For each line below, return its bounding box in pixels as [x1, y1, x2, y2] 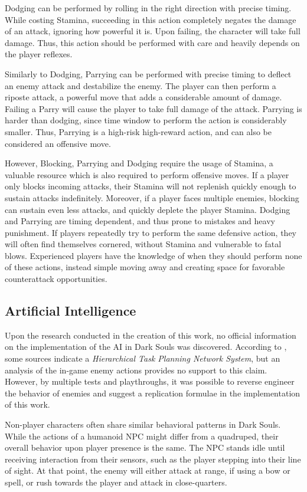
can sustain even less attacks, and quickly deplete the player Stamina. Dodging [5, 203, 290, 215]
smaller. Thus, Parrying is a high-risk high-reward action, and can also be [5, 125, 272, 137]
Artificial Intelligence [5, 301, 136, 320]
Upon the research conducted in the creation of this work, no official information [5, 329, 296, 341]
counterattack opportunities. [5, 273, 107, 285]
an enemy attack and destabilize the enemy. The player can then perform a [5, 79, 276, 91]
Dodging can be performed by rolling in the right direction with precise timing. [5, 2, 292, 14]
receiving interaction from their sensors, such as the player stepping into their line [5, 452, 301, 465]
